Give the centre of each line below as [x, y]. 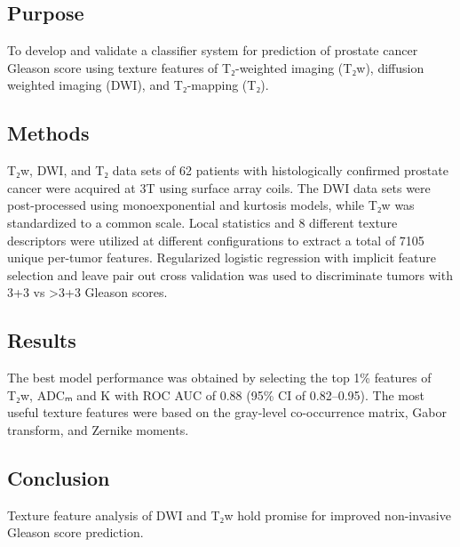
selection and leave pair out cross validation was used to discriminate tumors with [230, 274]
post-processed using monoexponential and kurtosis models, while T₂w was [211, 205]
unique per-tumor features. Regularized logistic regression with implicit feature [222, 257]
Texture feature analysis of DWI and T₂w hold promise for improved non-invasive [229, 515]
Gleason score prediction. [75, 532]
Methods [48, 133]
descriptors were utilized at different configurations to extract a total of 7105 [216, 240]
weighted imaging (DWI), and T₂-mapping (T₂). [138, 85]
